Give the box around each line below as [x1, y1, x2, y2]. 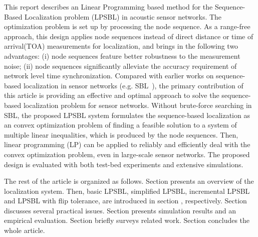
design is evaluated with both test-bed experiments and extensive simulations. [4, 159, 243, 169]
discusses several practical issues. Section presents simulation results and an [4, 205, 236, 215]
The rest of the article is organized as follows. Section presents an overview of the [4, 176, 254, 186]
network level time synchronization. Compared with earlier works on [4, 70, 214, 81]
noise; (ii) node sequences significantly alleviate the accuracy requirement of [4, 60, 237, 71]
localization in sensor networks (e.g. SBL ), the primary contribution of [23, 80, 243, 90]
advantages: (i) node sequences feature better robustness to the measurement [4, 50, 240, 61]
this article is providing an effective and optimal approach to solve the [4, 90, 219, 100]
